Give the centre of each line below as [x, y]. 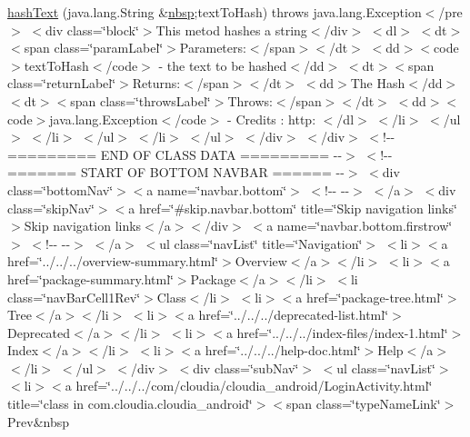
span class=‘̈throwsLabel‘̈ [140, 100]
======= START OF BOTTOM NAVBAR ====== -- [176, 172]
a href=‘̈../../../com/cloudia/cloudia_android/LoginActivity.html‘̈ [249, 386]
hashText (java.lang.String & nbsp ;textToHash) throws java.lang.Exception [215, 12]
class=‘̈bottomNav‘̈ [60, 189]
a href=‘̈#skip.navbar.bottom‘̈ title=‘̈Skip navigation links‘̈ [293, 208]
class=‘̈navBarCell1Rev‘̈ [74, 297]
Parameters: [213, 48]
